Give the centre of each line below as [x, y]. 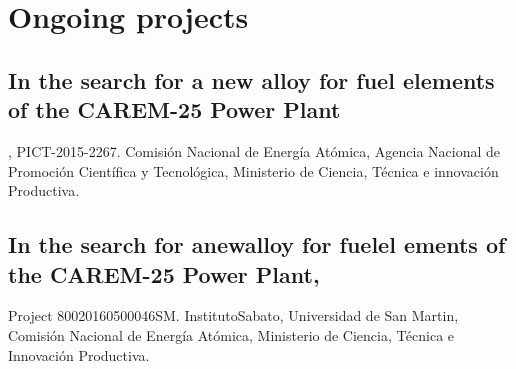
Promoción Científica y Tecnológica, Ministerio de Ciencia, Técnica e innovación [253, 170]
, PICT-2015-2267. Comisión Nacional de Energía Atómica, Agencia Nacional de [254, 150]
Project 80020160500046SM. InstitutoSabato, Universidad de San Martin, [233, 315]
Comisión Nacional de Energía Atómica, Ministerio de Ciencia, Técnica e [231, 334]
